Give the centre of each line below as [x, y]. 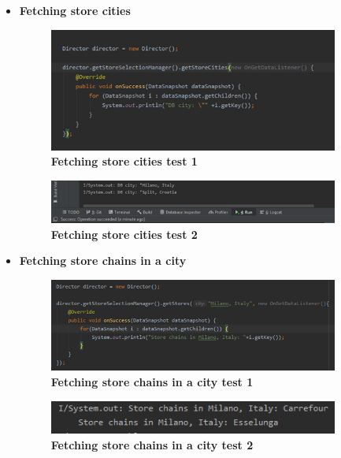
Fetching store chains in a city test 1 [152, 381]
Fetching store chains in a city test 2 [152, 444]
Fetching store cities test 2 [124, 234]
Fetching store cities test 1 [124, 161]
